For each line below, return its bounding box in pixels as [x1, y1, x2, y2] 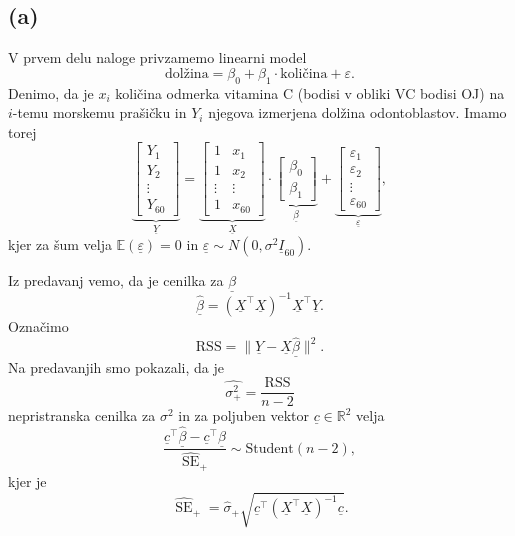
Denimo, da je [8, 82, 94, 103]
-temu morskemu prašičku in [12, 102, 187, 123]
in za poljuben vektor [178, 405, 309, 426]
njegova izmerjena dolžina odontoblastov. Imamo [208, 102, 507, 123]
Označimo [8, 315, 69, 336]
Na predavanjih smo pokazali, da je [8, 356, 224, 377]
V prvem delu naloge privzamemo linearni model [8, 47, 307, 68]
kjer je [8, 470, 47, 491]
